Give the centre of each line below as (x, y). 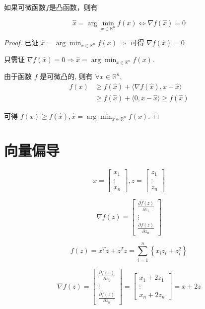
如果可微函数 (25, 7)
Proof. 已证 (21, 42)
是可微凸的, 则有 (66, 76)
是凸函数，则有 (73, 7)
